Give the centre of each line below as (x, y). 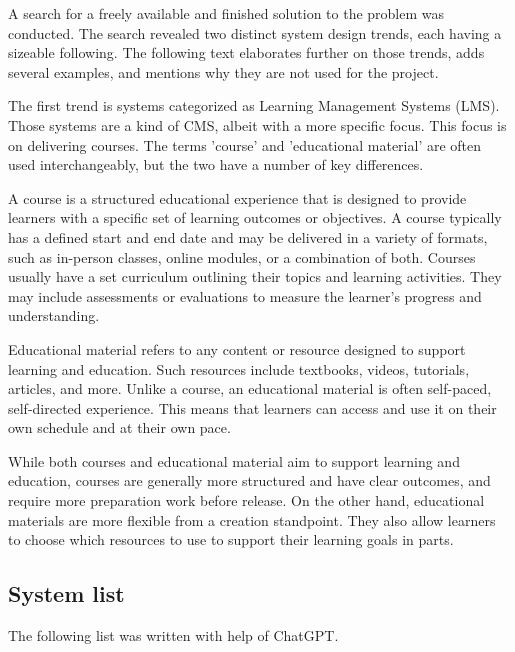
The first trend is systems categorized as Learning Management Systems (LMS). (254, 105)
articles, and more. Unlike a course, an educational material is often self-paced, (250, 388)
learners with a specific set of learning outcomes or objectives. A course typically (255, 217)
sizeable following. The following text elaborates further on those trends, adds (246, 52)
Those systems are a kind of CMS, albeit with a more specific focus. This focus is (257, 124)
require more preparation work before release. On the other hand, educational (246, 500)
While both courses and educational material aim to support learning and (234, 460)
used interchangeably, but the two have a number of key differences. (216, 164)
